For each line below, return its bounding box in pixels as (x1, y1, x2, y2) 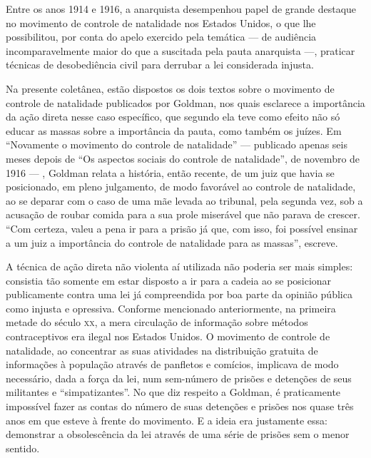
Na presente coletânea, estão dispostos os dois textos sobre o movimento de (6, 81, 335, 96)
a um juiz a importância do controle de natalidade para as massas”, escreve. (6, 235, 338, 250)
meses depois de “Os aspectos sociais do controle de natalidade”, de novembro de (6, 151, 360, 166)
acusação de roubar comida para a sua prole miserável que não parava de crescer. (6, 207, 360, 222)
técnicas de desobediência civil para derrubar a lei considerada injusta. (6, 57, 314, 72)
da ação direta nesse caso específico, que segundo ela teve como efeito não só (6, 109, 340, 124)
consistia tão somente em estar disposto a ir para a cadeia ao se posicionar (6, 273, 332, 287)
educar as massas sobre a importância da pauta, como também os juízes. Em (6, 123, 342, 138)
